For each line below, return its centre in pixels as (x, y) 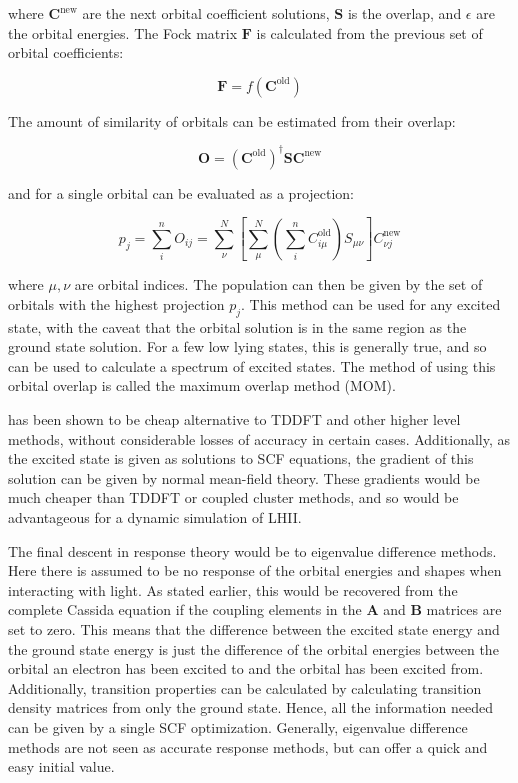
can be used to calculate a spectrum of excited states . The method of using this (252, 365)
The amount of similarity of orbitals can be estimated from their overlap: (232, 120)
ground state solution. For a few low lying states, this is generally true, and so (247, 346)
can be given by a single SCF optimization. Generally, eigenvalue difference (238, 726)
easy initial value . (61, 766)
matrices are (464, 609)
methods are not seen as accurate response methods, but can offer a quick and (248, 746)
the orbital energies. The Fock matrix (123, 32)
